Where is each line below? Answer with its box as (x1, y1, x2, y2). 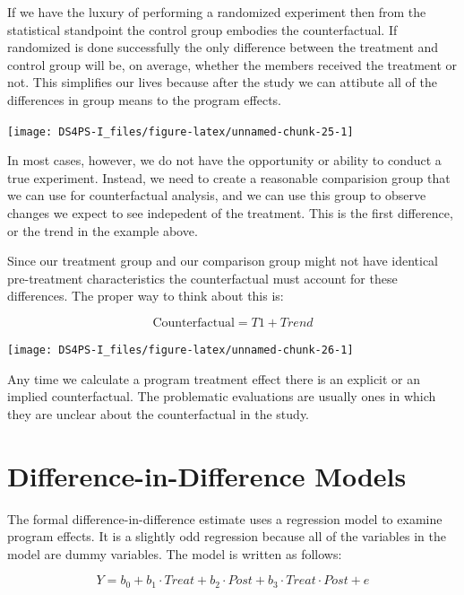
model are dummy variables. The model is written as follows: (7, 544, 342, 563)
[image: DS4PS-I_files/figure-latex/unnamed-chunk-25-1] (7, 125, 354, 138)
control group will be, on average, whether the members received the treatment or (7, 55, 458, 74)
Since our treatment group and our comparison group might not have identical (7, 251, 439, 270)
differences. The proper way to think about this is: (7, 286, 284, 305)
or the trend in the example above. (7, 221, 198, 240)
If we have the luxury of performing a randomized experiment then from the (7, 3, 426, 21)
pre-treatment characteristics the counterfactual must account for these (7, 268, 398, 287)
